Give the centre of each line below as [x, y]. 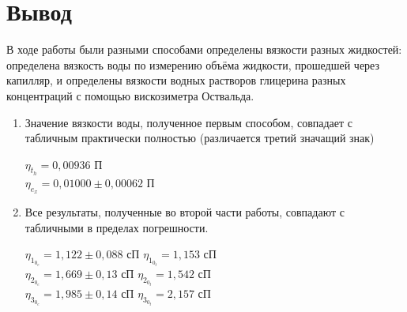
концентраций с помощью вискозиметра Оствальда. [130, 95]
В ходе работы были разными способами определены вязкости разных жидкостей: [204, 49]
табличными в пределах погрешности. [117, 227]
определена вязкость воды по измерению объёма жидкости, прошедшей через [193, 64]
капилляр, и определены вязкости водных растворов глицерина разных [176, 80]
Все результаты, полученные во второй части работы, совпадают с [185, 212]
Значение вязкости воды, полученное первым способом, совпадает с [189, 122]
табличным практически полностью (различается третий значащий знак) [200, 138]
